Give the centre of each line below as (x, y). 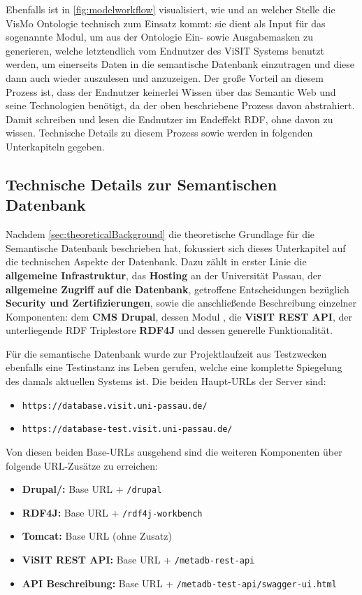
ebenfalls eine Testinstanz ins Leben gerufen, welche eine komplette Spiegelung (174, 367)
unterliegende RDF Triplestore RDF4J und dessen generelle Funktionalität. (169, 330)
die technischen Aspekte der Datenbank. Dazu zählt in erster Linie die (156, 261)
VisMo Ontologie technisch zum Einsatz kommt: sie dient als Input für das (166, 23)
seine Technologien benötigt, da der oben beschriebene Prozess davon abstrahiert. (180, 105)
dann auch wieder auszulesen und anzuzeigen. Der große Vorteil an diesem (165, 77)
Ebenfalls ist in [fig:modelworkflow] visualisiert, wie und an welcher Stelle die (171, 9)
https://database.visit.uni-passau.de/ (115, 406)
